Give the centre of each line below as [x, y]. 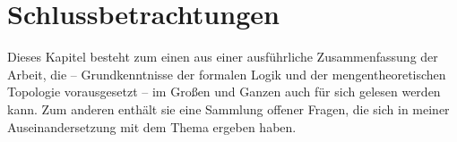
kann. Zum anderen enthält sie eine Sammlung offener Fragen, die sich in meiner [228, 109]
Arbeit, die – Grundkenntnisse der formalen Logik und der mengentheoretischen [227, 74]
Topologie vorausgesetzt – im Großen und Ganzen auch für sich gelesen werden [224, 92]
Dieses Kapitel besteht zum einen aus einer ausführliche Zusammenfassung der [223, 57]
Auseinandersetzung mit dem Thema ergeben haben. [152, 126]
